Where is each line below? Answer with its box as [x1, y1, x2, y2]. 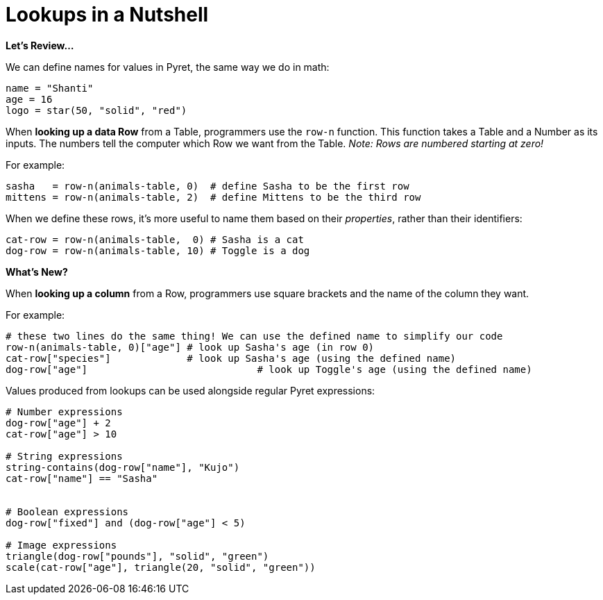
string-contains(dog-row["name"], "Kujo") [6, 461, 240, 473]
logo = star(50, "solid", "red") [6, 104, 187, 116]
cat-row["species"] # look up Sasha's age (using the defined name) [6, 352, 457, 364]
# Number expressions [6, 406, 123, 417]
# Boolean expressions [6, 506, 129, 517]
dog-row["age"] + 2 [6, 417, 111, 428]
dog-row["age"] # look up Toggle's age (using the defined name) [6, 363, 532, 375]
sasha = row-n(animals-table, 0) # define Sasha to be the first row [6, 180, 409, 192]
